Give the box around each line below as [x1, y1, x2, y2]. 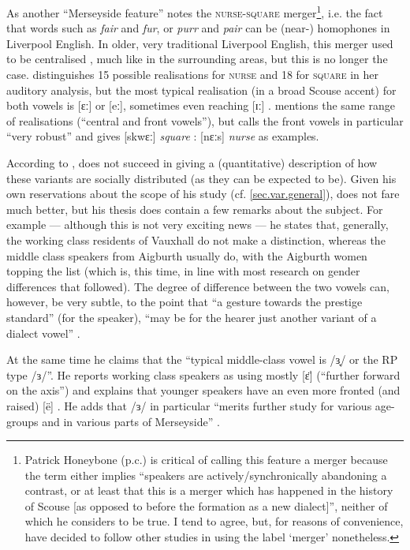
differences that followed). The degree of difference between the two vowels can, [6, 278, 389, 294]
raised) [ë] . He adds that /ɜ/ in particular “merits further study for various [6, 397, 372, 413]
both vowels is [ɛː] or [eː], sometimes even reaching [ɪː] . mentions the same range [6, 97, 395, 114]
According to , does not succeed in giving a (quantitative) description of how [6, 155, 378, 170]
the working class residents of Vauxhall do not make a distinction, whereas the [6, 231, 386, 248]
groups [6, 413, 39, 429]
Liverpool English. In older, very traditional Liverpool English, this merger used [6, 35, 393, 51]
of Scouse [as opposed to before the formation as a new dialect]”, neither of [24, 497, 388, 514]
